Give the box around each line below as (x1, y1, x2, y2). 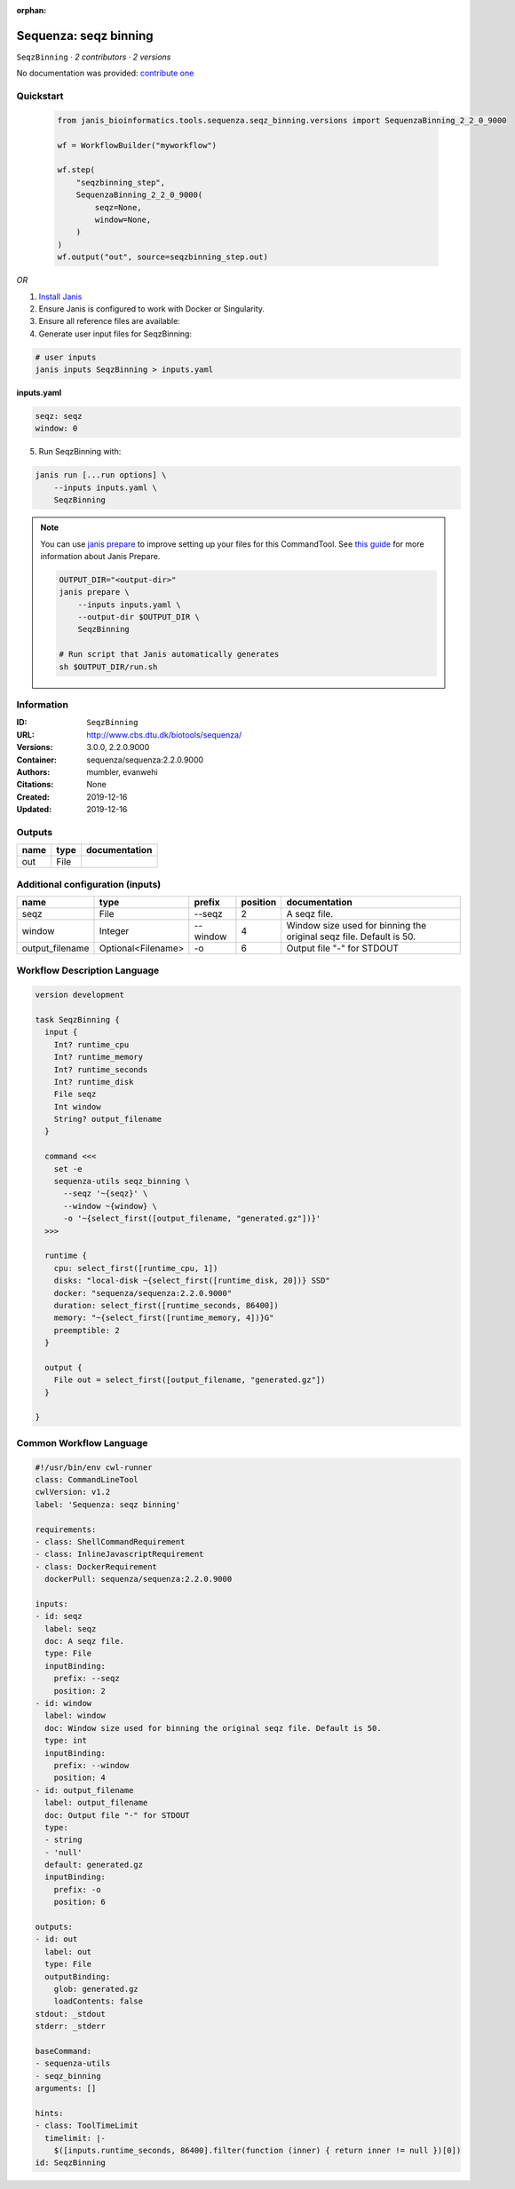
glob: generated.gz (53, 1984, 139, 1994)
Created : (16, 791, 51, 802)
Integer (99, 925, 130, 937)
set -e (53, 1164, 83, 1174)
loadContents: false (53, 1996, 144, 2006)
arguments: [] (35, 2083, 97, 2094)
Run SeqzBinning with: (38, 446, 122, 457)
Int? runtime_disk (53, 1077, 134, 1087)
